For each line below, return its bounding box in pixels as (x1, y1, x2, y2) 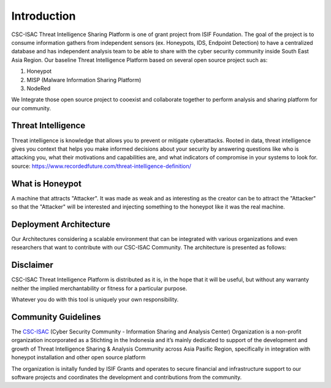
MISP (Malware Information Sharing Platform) (26, 76, 142, 83)
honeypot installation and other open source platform (11, 354, 146, 361)
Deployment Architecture (11, 219, 110, 229)
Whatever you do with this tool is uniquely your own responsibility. (11, 296, 179, 303)
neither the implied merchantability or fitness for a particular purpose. (11, 284, 188, 292)
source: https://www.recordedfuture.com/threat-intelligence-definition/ (11, 162, 191, 170)
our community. (11, 104, 51, 112)
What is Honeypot (11, 178, 82, 189)
